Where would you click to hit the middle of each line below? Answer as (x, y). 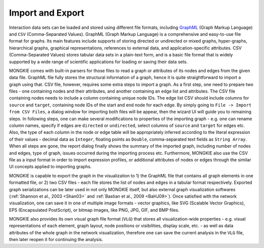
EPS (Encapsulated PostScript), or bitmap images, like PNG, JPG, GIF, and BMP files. (94, 210)
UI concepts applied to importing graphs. (50, 167)
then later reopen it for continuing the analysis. (56, 240)
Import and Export (47, 13)
